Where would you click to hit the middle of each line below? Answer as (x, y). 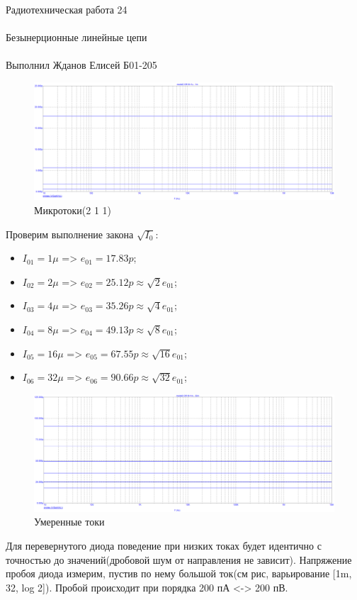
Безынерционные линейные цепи (76, 37)
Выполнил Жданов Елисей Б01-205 (81, 65)
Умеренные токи (69, 522)
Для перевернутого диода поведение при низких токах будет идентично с (164, 545)
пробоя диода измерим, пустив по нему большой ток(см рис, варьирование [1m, (179, 573)
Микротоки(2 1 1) (73, 210)
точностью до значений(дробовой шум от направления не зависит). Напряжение (179, 559)
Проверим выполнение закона (70, 234)
